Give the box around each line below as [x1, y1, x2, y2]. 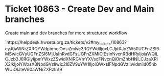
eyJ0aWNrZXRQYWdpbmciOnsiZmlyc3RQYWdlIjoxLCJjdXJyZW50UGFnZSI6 [5, 45, 159, 52]
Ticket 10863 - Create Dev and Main [5, 3, 154, 15]
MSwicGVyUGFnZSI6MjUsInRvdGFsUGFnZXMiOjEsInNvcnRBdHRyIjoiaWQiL [5, 51, 159, 57]
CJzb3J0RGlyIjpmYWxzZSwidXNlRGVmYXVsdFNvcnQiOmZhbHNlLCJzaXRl [5, 56, 158, 62]
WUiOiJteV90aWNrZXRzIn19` [5, 66, 64, 72]
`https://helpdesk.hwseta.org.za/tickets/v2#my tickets [5, 39, 111, 46]
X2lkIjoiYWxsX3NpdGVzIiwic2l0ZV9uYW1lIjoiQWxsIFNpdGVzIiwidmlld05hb [5, 61, 157, 67]
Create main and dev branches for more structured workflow [5, 30, 128, 36]
